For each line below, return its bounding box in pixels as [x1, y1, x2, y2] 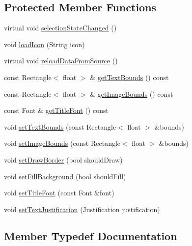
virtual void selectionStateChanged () [4, 23, 117, 33]
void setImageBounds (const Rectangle [4, 138, 121, 148]
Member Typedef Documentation [4, 228, 177, 243]
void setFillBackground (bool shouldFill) [4, 171, 126, 181]
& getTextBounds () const [90, 72, 169, 82]
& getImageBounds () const [90, 88, 173, 99]
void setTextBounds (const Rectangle [4, 121, 116, 132]
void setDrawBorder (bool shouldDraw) [4, 154, 123, 164]
